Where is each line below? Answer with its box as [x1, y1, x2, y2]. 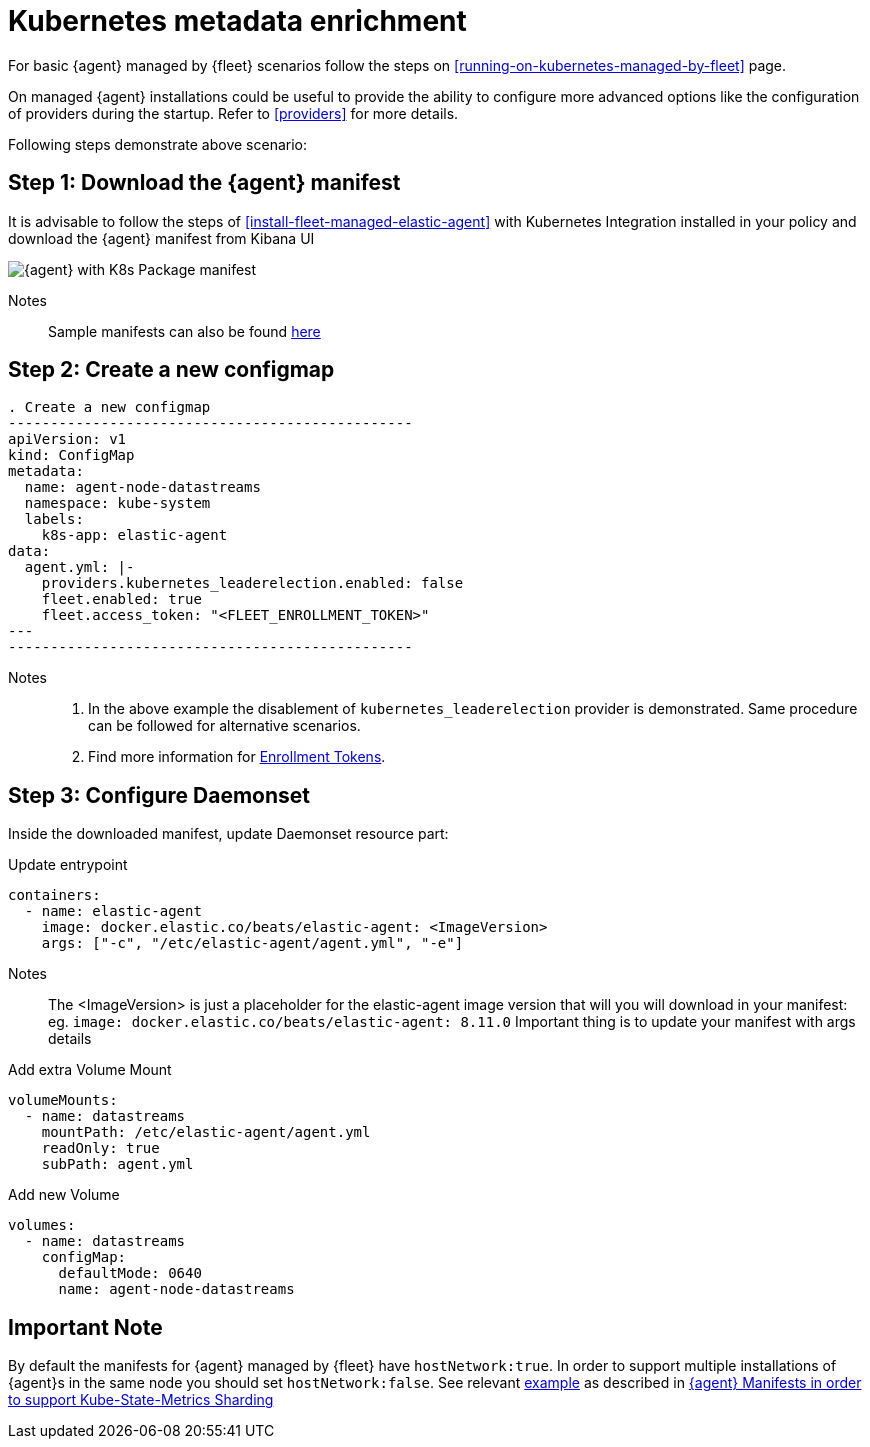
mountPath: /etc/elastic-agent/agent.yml [41, 1124, 371, 1141]
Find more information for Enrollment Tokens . [88, 748, 386, 766]
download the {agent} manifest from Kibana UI [8, 229, 315, 247]
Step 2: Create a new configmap [8, 357, 335, 383]
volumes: [8, 1217, 76, 1234]
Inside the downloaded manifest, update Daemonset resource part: [8, 825, 449, 843]
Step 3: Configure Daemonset [8, 782, 311, 808]
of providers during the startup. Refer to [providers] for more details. [8, 104, 459, 122]
